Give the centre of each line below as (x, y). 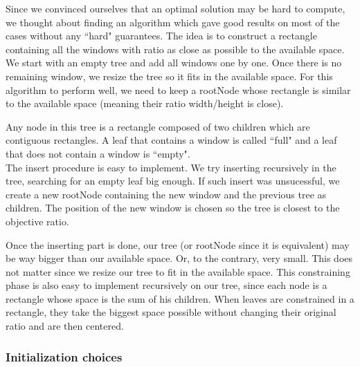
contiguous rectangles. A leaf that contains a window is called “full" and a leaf (171, 140)
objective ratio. (37, 221)
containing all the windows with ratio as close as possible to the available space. (175, 49)
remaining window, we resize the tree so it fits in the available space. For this (169, 76)
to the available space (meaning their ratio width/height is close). (145, 103)
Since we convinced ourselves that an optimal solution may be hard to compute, (175, 8)
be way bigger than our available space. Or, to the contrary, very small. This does (179, 258)
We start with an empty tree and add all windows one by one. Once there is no (174, 63)
